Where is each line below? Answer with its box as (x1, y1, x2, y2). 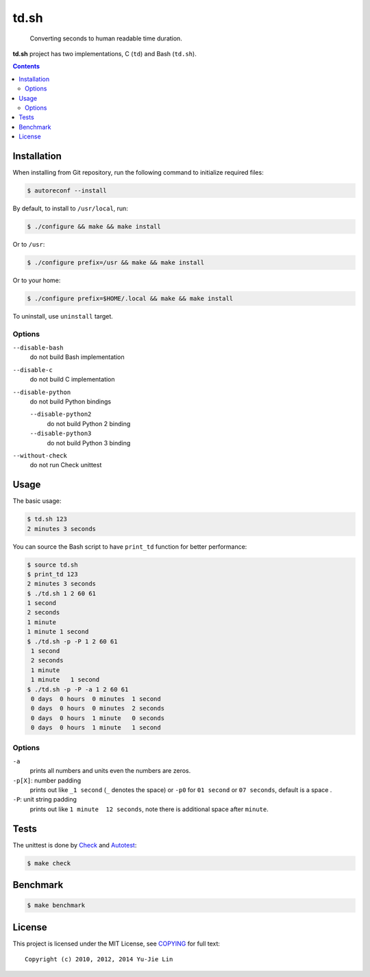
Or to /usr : (12, 240, 45, 248)
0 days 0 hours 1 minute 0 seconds (31, 714, 164, 722)
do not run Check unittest (29, 461, 102, 469)
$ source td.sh (27, 560, 78, 569)
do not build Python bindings (29, 397, 112, 406)
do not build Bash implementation (29, 353, 125, 361)
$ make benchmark (27, 902, 86, 909)
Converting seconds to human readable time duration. (29, 34, 183, 42)
